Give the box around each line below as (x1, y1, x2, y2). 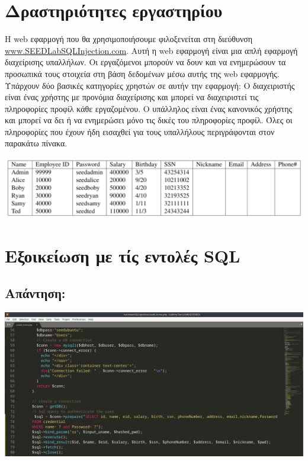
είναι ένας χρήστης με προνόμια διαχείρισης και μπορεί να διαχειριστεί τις (5, 91, 259, 103)
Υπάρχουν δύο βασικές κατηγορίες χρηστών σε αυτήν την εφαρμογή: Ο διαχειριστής (5, 79, 295, 91)
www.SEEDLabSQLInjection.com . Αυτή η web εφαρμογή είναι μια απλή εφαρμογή (5, 44, 298, 56)
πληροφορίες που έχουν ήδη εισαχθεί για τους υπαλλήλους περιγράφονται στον (5, 125, 275, 137)
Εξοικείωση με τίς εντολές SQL (5, 243, 240, 267)
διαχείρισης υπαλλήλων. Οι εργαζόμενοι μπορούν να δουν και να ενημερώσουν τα (5, 56, 286, 68)
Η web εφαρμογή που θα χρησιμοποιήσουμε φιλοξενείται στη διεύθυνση (5, 33, 253, 45)
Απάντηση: (5, 284, 66, 302)
